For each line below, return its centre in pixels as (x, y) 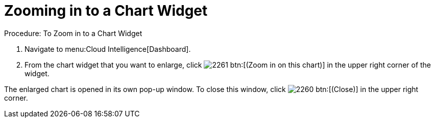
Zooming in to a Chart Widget (106, 11)
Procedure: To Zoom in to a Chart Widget (73, 33)
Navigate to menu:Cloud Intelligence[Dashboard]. (108, 49)
